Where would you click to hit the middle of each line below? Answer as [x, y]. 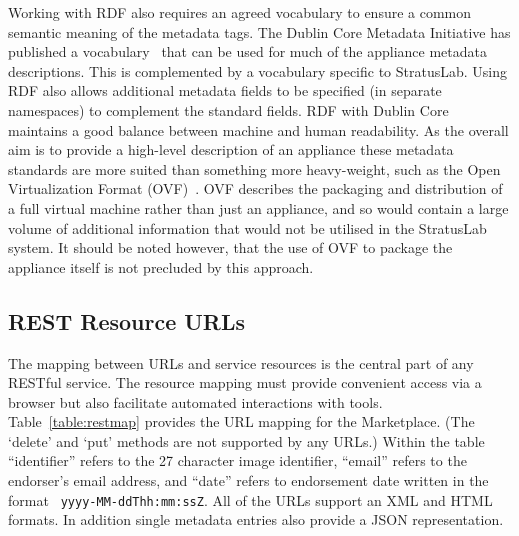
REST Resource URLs [127, 320]
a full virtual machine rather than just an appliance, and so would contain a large [258, 207]
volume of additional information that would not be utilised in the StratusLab [247, 227]
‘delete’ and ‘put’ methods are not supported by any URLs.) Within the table [246, 440]
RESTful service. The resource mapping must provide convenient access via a [245, 382]
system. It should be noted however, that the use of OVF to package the [230, 247]
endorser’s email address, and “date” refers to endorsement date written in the [248, 480]
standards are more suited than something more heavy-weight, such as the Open [254, 168]
